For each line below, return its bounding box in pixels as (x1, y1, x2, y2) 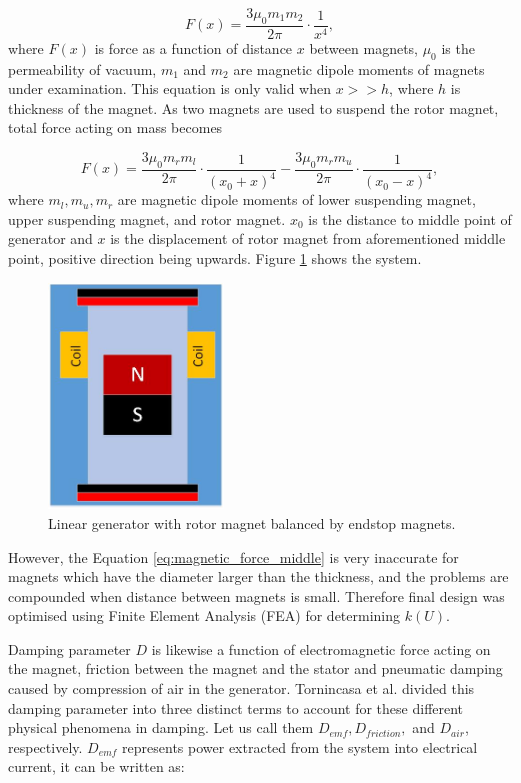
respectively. (8, 736, 83, 757)
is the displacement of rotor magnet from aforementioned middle (110, 228, 506, 249)
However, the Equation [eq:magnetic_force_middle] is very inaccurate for (8, 546, 459, 567)
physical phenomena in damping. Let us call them (8, 717, 314, 738)
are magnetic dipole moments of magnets (233, 58, 485, 79)
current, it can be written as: (8, 756, 185, 777)
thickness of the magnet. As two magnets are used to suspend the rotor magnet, (8, 97, 499, 118)
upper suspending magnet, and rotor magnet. (8, 208, 286, 229)
